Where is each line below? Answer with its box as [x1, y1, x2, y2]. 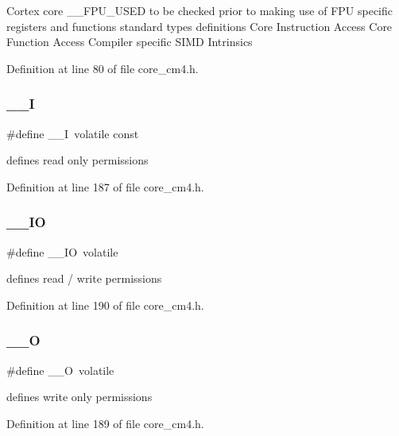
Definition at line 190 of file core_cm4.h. [6, 296, 204, 313]
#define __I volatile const [6, 125, 139, 141]
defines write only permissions [6, 388, 153, 405]
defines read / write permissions [6, 270, 162, 287]
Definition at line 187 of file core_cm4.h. [6, 178, 204, 195]
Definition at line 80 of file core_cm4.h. [6, 60, 199, 76]
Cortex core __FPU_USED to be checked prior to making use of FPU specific [6, 2, 393, 18]
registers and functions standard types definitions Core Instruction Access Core [6, 17, 393, 34]
